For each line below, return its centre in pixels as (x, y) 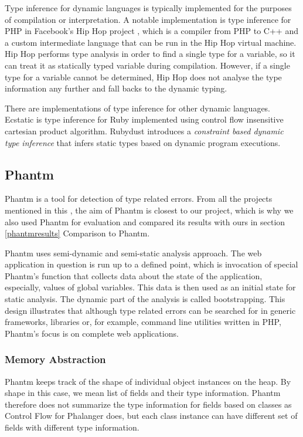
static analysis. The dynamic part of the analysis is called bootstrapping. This (145, 299)
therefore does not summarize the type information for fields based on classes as (148, 404)
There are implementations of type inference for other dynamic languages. (138, 108)
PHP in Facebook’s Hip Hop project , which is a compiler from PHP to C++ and (151, 31)
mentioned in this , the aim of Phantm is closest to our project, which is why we (149, 210)
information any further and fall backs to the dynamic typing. (116, 88)
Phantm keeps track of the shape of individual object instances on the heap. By (148, 381)
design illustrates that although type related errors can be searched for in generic (150, 310)
